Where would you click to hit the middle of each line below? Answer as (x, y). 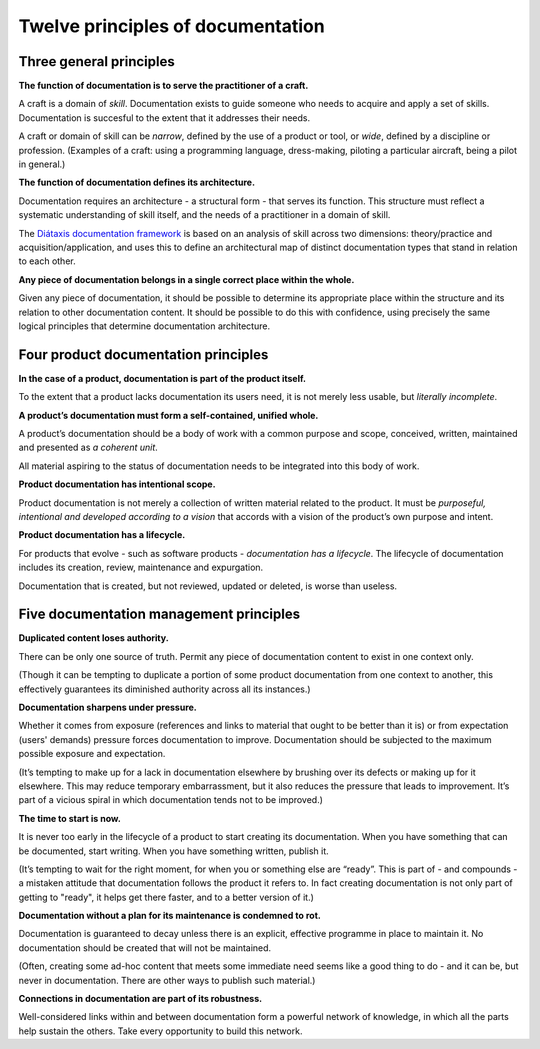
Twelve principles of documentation (171, 26)
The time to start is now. (70, 818)
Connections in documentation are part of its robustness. (140, 999)
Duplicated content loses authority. (93, 638)
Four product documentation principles (143, 354)
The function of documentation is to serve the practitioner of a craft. (163, 86)
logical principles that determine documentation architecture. (144, 326)
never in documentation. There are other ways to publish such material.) (167, 980)
